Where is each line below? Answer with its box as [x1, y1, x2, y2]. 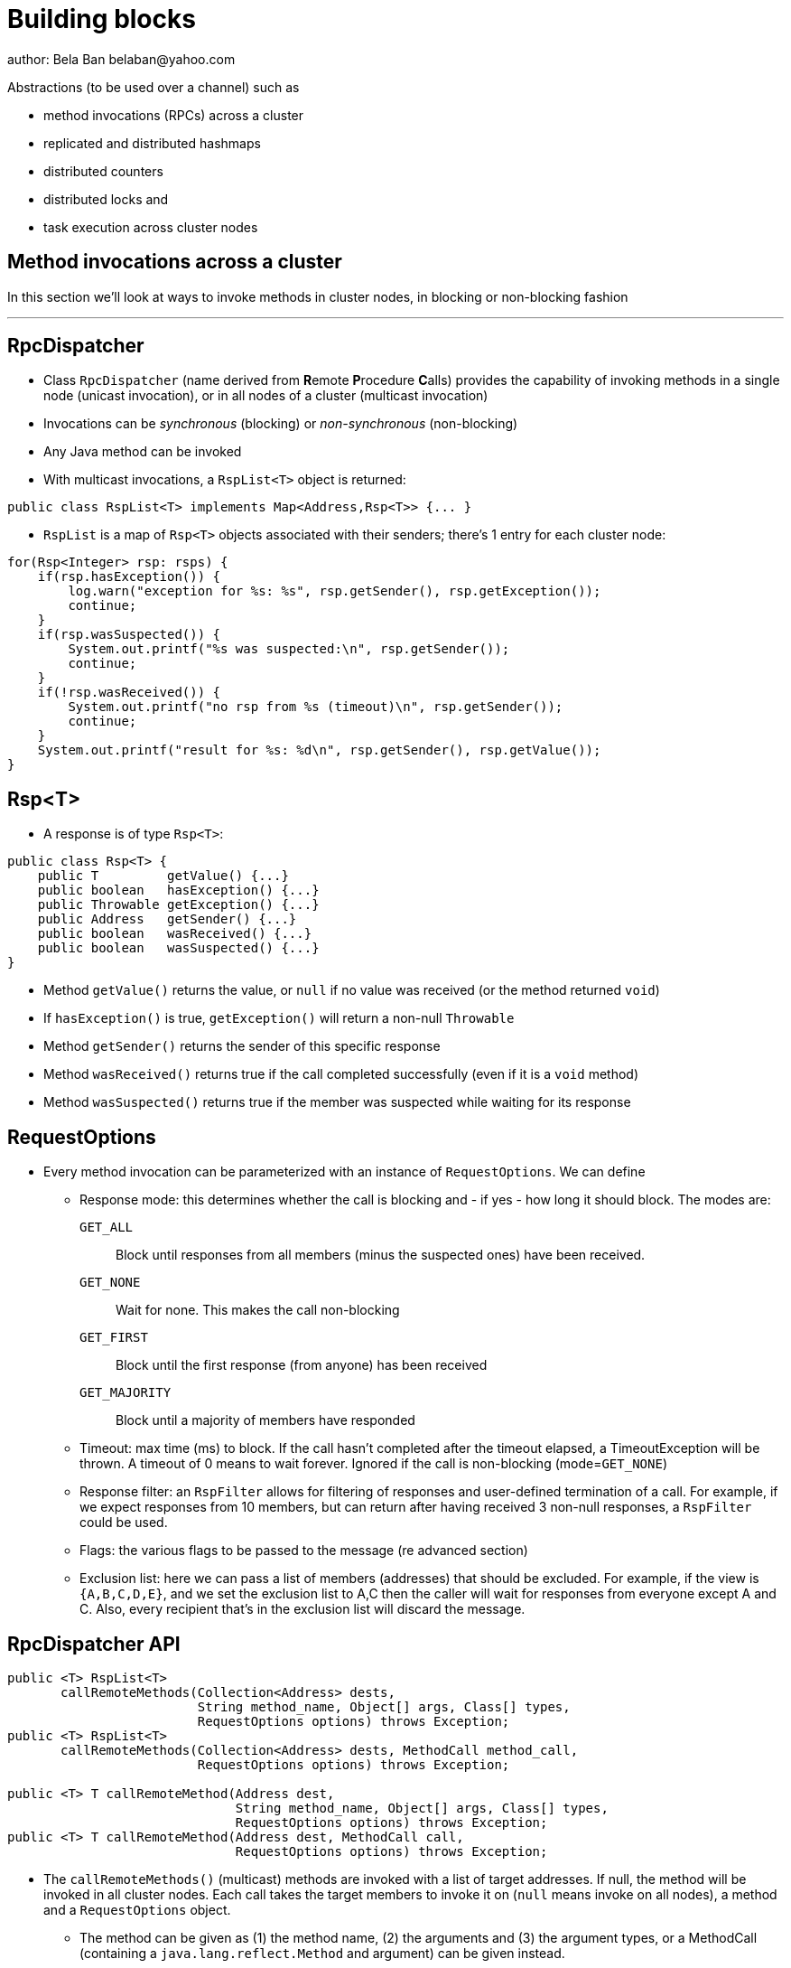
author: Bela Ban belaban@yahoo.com [7, 51, 236, 67]
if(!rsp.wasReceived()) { [37, 685, 221, 700]
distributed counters [43, 163, 163, 179]
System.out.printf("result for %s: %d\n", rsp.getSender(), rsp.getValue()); [37, 743, 601, 758]
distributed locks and [43, 191, 169, 207]
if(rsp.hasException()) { [37, 569, 221, 585]
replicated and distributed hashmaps [43, 135, 261, 151]
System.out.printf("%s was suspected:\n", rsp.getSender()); [68, 642, 510, 657]
